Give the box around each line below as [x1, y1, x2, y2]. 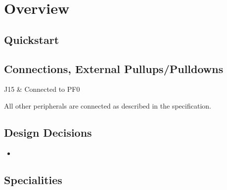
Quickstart [4, 32, 59, 47]
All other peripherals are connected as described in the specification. [4, 100, 211, 111]
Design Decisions [4, 124, 92, 140]
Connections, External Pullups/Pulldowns [4, 61, 224, 76]
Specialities [4, 172, 62, 187]
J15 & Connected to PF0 [4, 84, 80, 94]
